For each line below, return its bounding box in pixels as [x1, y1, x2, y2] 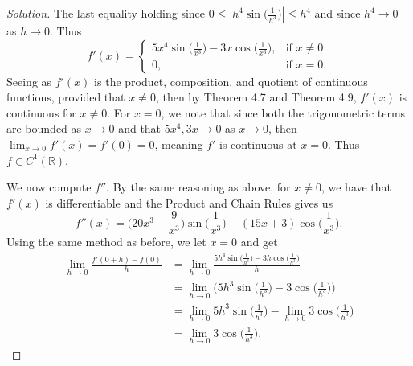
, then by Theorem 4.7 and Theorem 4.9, [155, 88, 357, 105]
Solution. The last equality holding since [6, 5, 206, 21]
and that [118, 120, 162, 137]
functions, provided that [6, 88, 125, 105]
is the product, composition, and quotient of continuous [94, 72, 368, 89]
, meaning [154, 135, 203, 152]
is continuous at [219, 135, 297, 152]
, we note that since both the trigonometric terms [161, 104, 406, 121]
